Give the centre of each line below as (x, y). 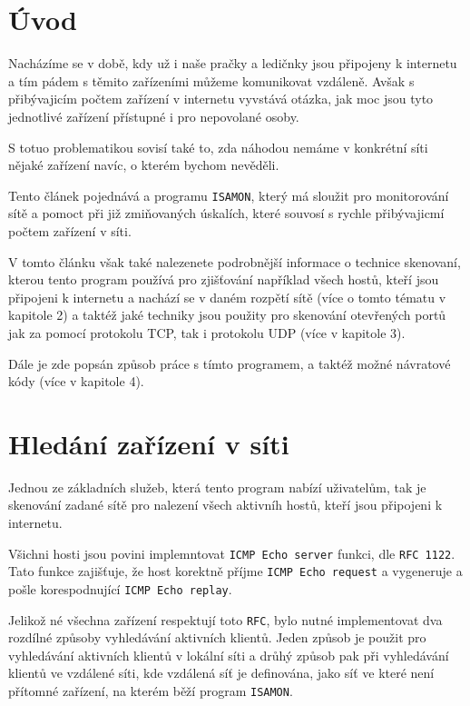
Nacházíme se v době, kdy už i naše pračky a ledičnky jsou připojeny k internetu (233, 63)
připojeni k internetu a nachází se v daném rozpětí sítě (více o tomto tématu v (227, 297)
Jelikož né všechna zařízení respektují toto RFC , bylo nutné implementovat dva (225, 619)
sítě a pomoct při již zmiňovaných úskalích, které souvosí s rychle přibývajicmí (226, 213)
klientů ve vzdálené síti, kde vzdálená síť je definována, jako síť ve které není (221, 673)
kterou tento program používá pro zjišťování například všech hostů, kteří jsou (224, 279)
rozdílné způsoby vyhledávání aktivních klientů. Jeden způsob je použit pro (217, 637)
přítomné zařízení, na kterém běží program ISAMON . (151, 691)
